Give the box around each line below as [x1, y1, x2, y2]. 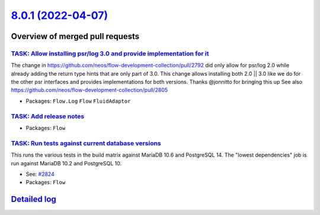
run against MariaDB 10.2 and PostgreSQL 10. [11, 159, 121, 167]
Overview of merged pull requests [11, 31, 140, 41]
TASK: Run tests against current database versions [11, 139, 161, 147]
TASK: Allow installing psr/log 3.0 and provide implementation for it [11, 49, 210, 57]
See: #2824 [25, 170, 55, 177]
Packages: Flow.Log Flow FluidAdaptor [25, 97, 131, 105]
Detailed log [11, 194, 56, 204]
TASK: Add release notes [11, 112, 85, 120]
